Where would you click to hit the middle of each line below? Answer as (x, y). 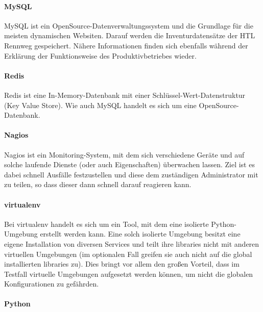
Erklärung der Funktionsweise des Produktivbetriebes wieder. (100, 55)
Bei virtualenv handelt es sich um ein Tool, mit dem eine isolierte (106, 224)
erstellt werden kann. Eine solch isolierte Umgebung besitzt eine (140, 234)
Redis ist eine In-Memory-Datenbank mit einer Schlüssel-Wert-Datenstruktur (125, 95)
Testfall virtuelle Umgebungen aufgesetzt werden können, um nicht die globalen (129, 274)
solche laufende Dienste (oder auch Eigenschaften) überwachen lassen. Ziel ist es (129, 164)
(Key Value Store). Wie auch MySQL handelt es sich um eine (100, 105)
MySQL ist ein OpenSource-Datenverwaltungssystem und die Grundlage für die (129, 25)
